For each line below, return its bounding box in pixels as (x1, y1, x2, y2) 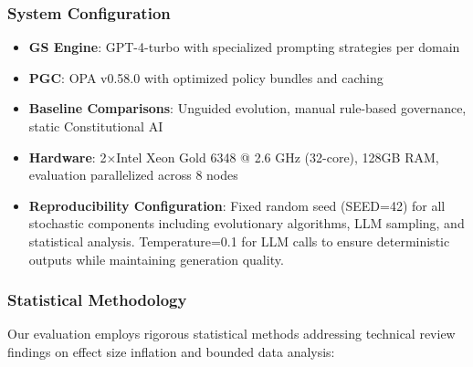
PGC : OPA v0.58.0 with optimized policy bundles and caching (28, 68, 384, 87)
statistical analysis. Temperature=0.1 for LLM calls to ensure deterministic (28, 231, 450, 250)
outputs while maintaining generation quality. (28, 249, 284, 268)
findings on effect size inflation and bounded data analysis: (7, 341, 335, 361)
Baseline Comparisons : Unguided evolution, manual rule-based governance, (28, 99, 467, 118)
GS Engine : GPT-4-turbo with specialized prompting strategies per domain (28, 37, 460, 57)
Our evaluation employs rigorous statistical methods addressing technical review (7, 324, 456, 343)
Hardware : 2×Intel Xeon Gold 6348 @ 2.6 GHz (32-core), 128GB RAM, (28, 147, 439, 166)
